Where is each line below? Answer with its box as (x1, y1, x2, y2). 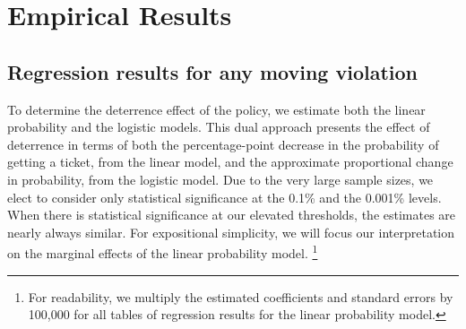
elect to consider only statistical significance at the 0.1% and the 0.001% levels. (7, 187, 442, 206)
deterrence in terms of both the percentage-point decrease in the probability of (7, 134, 439, 153)
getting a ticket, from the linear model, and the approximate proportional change (7, 152, 453, 171)
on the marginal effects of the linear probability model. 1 (7, 241, 318, 262)
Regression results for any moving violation (7, 57, 418, 85)
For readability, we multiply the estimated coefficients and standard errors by (28, 287, 453, 306)
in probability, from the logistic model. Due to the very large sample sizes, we (7, 169, 434, 188)
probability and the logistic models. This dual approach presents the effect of (7, 117, 430, 136)
